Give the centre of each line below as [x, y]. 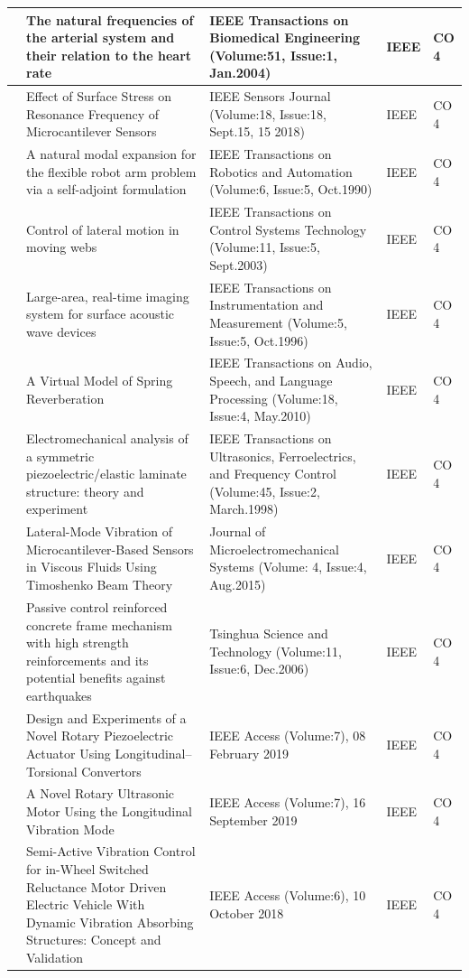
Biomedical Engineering [285, 37]
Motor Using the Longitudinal [109, 810]
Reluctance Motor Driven [97, 886]
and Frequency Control [273, 474]
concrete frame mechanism [99, 624]
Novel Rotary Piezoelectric [100, 736]
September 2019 [253, 820]
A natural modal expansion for [111, 154]
